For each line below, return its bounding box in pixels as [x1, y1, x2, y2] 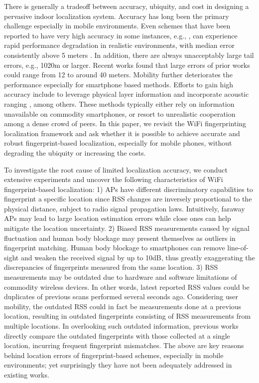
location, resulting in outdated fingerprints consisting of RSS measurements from [4, 311, 251, 321]
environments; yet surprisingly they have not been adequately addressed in [4, 360, 232, 370]
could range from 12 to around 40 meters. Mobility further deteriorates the [4, 69, 233, 80]
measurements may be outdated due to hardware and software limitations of [4, 272, 237, 282]
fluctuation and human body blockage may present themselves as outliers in [4, 232, 236, 243]
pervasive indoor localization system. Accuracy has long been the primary [4, 10, 229, 21]
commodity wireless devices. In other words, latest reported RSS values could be [4, 281, 250, 292]
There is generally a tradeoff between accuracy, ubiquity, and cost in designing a [4, 1, 249, 11]
